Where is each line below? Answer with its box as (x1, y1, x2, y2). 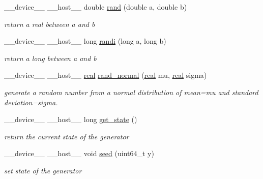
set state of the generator (4, 165, 82, 175)
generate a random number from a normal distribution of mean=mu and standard (4, 86, 258, 97)
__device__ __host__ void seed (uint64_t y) (4, 148, 154, 159)
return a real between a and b (4, 18, 95, 29)
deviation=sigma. (4, 97, 58, 107)
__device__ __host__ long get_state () (4, 114, 137, 125)
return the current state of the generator (4, 131, 129, 141)
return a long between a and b (4, 52, 97, 63)
